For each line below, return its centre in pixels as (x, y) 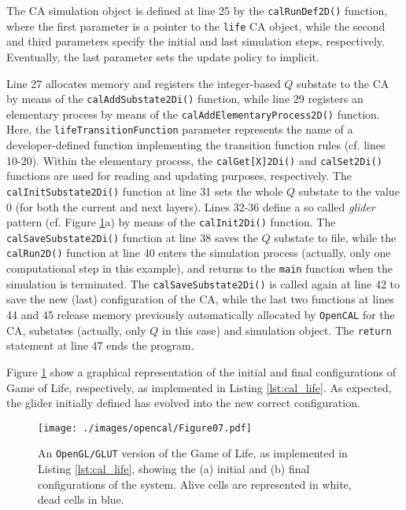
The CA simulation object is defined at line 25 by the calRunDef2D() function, (197, 10)
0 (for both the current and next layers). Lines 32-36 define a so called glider (191, 206)
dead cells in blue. (81, 499)
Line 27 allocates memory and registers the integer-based (144, 83)
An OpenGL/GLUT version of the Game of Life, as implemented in (193, 453)
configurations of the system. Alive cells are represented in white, (195, 484)
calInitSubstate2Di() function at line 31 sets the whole (145, 191)
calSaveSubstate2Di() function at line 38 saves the (132, 237)
